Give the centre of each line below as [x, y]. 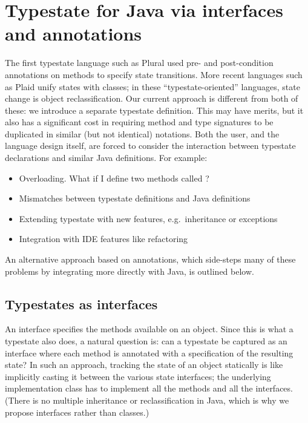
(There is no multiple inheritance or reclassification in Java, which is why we [147, 400]
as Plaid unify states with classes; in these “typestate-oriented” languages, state [152, 86]
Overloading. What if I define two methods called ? [114, 178]
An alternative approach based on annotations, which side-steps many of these [150, 259]
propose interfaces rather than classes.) [77, 412]
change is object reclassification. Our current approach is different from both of [152, 98]
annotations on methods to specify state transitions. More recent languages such [154, 74]
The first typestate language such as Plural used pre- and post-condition [139, 63]
